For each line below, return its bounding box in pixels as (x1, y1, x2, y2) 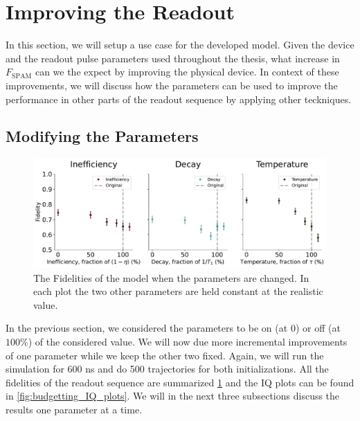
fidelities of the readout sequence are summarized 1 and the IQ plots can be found (6, 375, 354, 389)
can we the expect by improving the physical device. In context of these (35, 64, 339, 79)
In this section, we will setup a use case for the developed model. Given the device (6, 37, 354, 52)
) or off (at (295, 321, 341, 335)
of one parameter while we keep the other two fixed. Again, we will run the (6, 348, 324, 362)
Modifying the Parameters (6, 125, 199, 147)
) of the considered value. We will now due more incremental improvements (28, 334, 348, 349)
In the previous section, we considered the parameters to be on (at (6, 321, 288, 335)
